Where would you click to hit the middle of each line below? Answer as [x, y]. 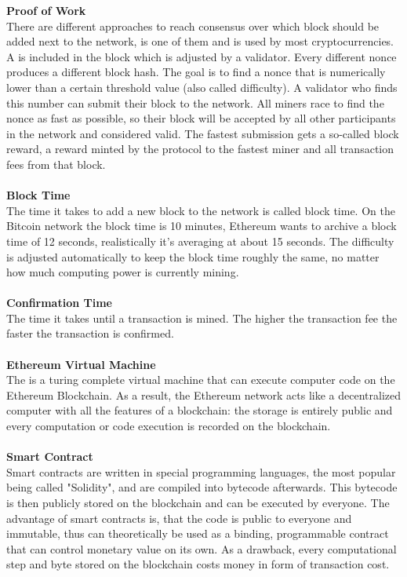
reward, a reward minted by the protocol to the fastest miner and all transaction [200, 149]
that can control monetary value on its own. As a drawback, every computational [202, 548]
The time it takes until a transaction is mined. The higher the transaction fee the [202, 318]
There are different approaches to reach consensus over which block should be [193, 26]
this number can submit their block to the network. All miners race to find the [195, 102]
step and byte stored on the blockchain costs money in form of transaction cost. [198, 564]
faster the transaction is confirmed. [90, 333]
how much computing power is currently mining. [123, 272]
